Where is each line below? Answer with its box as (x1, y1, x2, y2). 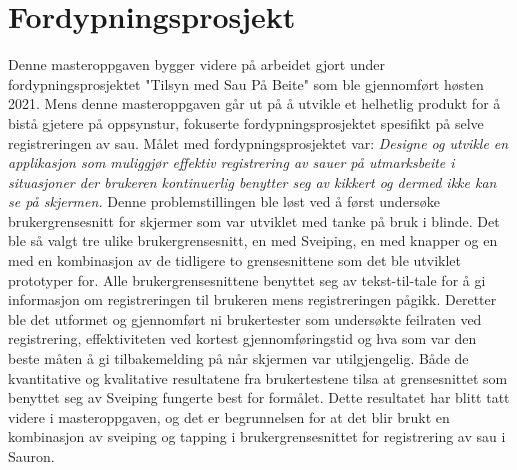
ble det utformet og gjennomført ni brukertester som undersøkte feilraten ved (8, 308, 482, 329)
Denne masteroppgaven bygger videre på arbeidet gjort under (8, 54, 385, 75)
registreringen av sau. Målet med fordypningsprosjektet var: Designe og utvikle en (8, 132, 509, 153)
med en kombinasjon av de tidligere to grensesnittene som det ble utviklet (8, 250, 462, 271)
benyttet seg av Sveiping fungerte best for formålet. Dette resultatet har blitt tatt (8, 387, 510, 408)
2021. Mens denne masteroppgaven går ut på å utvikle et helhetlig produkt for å (8, 93, 501, 114)
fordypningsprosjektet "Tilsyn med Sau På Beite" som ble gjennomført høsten (8, 73, 484, 94)
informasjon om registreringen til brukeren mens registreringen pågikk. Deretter (8, 289, 497, 310)
